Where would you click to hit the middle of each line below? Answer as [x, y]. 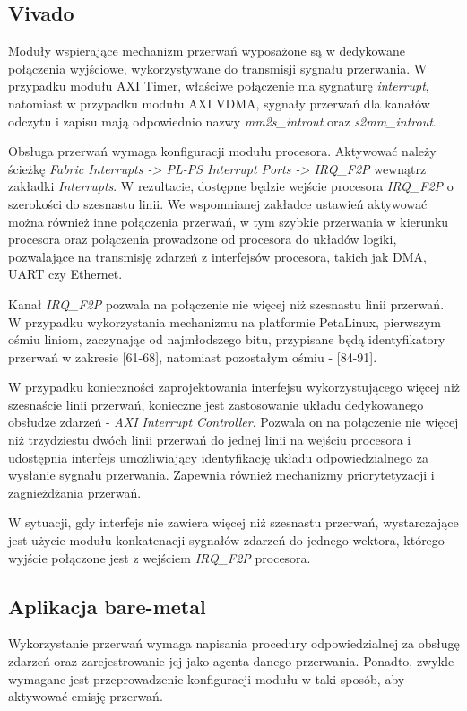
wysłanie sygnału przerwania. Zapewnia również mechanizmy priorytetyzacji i [221, 475]
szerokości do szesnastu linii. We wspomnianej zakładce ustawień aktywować [218, 203]
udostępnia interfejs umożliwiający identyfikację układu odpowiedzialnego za [218, 457]
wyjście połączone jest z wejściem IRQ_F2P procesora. [160, 557]
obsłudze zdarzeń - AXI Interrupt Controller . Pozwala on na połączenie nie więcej [233, 422]
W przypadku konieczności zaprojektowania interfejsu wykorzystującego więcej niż [234, 387]
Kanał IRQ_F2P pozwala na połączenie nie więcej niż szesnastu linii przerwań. [226, 303]
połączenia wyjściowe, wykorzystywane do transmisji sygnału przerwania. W [218, 68]
